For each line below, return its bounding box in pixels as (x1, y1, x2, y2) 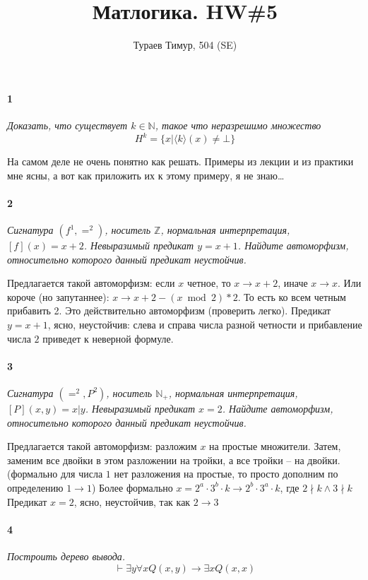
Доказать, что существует (7, 117, 128, 132)
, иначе (278, 276, 308, 290)
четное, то (186, 276, 231, 290)
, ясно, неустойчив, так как (73, 494, 191, 509)
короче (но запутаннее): (7, 289, 109, 304)
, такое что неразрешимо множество (155, 117, 321, 132)
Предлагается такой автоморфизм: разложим (7, 439, 197, 454)
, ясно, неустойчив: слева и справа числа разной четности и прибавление (47, 316, 362, 331)
